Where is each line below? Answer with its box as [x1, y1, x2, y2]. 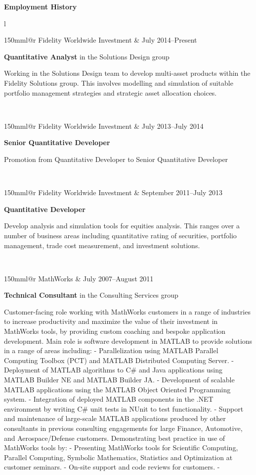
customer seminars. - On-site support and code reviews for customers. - [4, 462, 220, 472]
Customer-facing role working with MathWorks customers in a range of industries [4, 306, 251, 317]
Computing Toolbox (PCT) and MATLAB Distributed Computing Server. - [4, 355, 234, 365]
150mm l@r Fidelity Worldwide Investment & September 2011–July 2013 [4, 187, 222, 198]
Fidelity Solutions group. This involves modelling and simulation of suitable [4, 77, 233, 88]
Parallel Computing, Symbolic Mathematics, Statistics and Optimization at [4, 452, 233, 462]
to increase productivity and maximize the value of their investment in [4, 316, 218, 326]
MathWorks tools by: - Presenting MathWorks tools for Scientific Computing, [4, 442, 238, 453]
